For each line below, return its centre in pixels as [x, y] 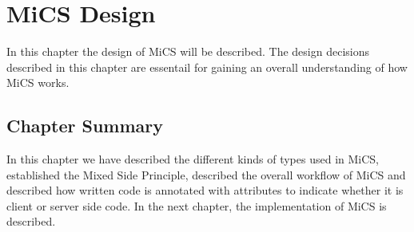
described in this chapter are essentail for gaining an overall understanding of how [207, 67]
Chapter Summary [85, 126]
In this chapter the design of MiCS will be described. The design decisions [188, 51]
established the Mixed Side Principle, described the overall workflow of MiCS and [206, 174]
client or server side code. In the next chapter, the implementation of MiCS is [197, 205]
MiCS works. [38, 83]
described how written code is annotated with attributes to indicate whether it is [205, 190]
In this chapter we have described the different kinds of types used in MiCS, [193, 159]
